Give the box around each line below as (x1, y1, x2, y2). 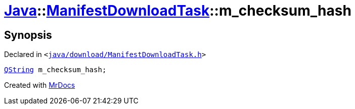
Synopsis (4, 28, 52, 41)
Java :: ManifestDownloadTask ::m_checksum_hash (4, 2, 351, 19)
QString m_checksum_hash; (4, 66, 107, 74)
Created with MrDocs (4, 81, 75, 90)
